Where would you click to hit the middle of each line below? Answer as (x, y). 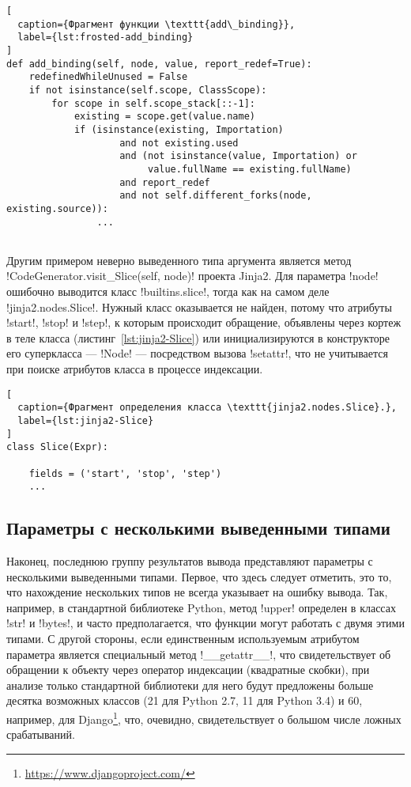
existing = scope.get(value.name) (164, 117)
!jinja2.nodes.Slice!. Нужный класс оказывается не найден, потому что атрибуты (199, 306)
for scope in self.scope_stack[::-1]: (153, 103)
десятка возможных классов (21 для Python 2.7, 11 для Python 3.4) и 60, (185, 700)
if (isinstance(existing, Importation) (179, 129)
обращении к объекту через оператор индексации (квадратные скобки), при (188, 670)
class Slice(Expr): (57, 447)
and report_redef (165, 182)
